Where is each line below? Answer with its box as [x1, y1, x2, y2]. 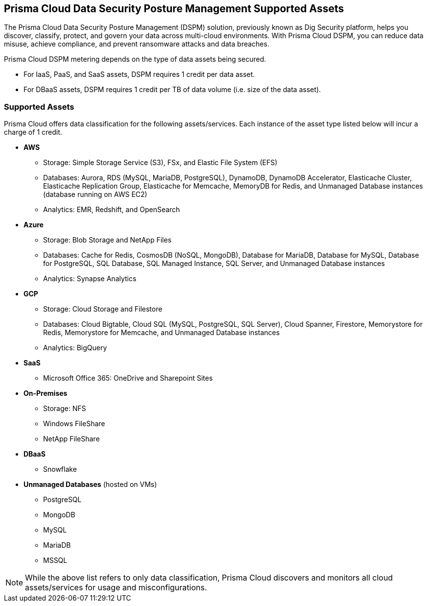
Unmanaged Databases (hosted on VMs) [24, 480, 157, 489]
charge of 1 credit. [4, 128, 62, 137]
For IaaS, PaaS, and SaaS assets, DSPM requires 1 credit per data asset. [24, 70, 255, 79]
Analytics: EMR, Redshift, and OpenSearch [43, 205, 180, 214]
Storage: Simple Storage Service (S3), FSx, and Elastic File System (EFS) [43, 158, 278, 167]
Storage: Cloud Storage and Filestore [43, 305, 163, 314]
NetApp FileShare [43, 435, 100, 443]
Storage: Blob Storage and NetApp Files [43, 236, 172, 244]
